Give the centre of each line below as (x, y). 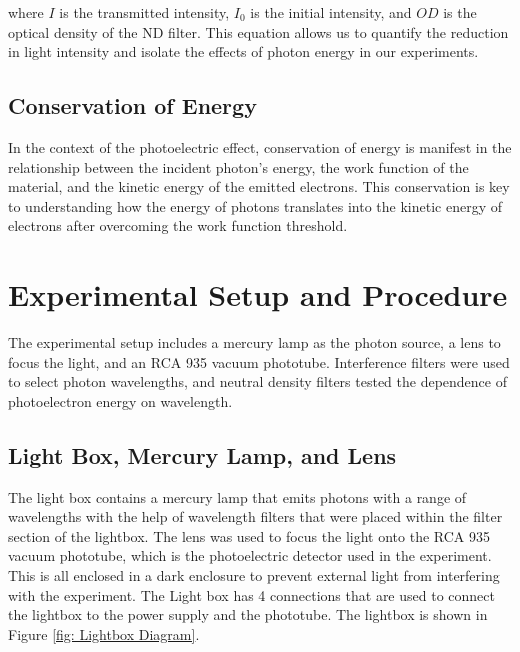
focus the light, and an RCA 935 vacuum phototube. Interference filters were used (259, 361)
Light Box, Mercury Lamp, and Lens (202, 454)
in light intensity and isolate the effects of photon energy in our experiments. (243, 51)
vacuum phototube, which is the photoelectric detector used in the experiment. (250, 555)
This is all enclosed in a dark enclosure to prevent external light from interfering (254, 575)
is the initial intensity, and (331, 12)
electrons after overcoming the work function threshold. (178, 225)
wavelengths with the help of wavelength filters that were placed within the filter (255, 516)
